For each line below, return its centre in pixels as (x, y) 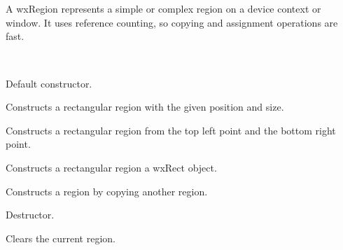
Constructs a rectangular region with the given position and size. (145, 107)
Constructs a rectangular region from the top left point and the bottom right (171, 130)
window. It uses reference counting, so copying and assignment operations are (172, 22)
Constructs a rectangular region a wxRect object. (111, 167)
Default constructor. (49, 83)
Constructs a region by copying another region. (107, 191)
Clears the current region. (61, 238)
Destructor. (30, 215)
